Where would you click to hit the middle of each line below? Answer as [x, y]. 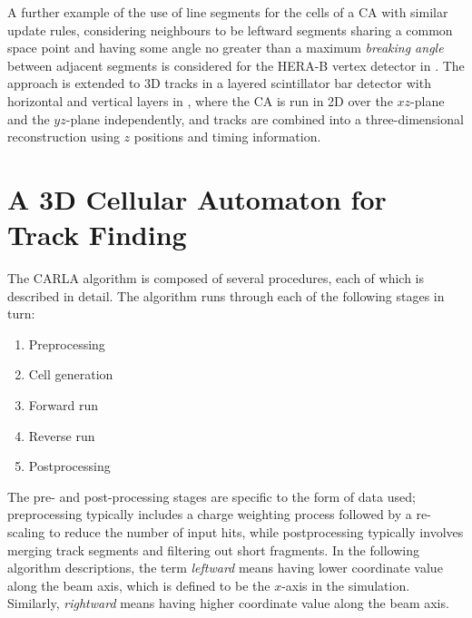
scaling [26, 532]
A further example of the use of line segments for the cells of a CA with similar [228, 12]
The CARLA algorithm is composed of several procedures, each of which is [216, 278]
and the [29, 118]
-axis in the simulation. [346, 585]
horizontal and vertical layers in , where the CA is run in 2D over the [200, 100]
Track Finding [97, 235]
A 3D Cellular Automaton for [197, 198]
